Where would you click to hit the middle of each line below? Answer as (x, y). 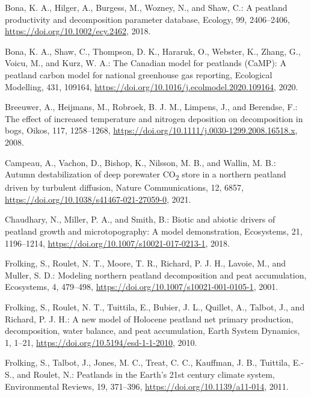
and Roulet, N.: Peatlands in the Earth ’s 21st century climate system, (146, 374)
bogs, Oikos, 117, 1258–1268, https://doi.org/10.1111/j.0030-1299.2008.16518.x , (151, 130)
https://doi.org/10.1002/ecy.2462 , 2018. (78, 31)
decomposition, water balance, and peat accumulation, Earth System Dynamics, (152, 331)
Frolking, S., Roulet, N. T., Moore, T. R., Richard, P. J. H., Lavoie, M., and (146, 263)
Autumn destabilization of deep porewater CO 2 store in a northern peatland (146, 175)
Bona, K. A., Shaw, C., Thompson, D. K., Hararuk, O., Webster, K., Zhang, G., (153, 51)
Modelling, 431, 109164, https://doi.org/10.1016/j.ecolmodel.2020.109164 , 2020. (152, 86)
